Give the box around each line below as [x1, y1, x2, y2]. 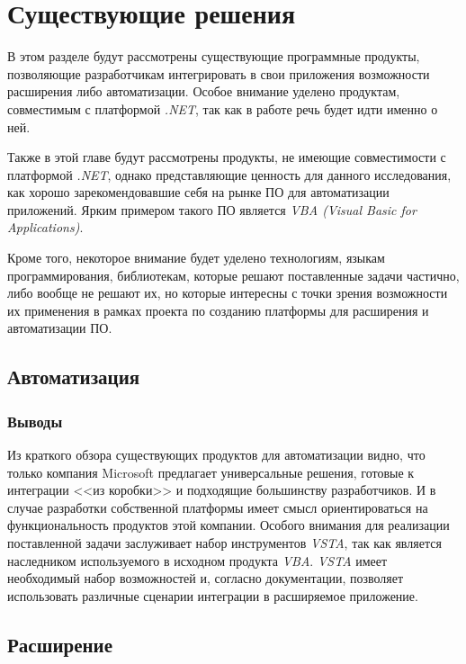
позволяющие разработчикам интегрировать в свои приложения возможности [7, 64, 430, 83]
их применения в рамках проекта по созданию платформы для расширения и [7, 301, 429, 319]
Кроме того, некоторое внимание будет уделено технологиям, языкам [7, 248, 385, 267]
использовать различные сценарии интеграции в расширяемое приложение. [7, 586, 418, 605]
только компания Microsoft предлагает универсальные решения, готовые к [7, 462, 415, 481]
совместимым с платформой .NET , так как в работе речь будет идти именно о [7, 99, 438, 118]
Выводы [7, 409, 63, 432]
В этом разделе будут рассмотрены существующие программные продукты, [7, 47, 420, 66]
